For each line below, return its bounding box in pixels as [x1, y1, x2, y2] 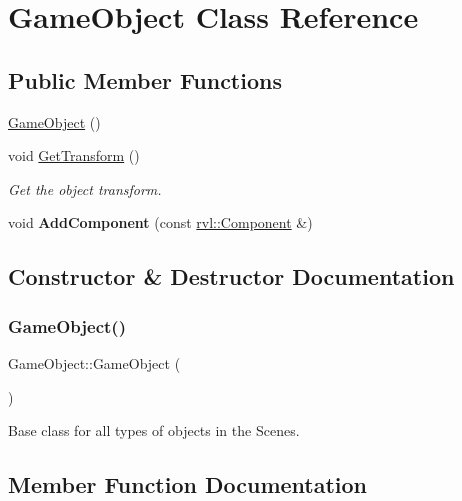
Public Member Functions [8, 64, 282, 95]
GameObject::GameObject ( [8, 352, 181, 373]
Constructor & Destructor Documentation [8, 261, 455, 292]
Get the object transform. [8, 178, 162, 199]
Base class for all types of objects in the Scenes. [8, 420, 300, 441]
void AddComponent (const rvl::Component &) [8, 212, 313, 233]
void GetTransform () [8, 145, 140, 166]
